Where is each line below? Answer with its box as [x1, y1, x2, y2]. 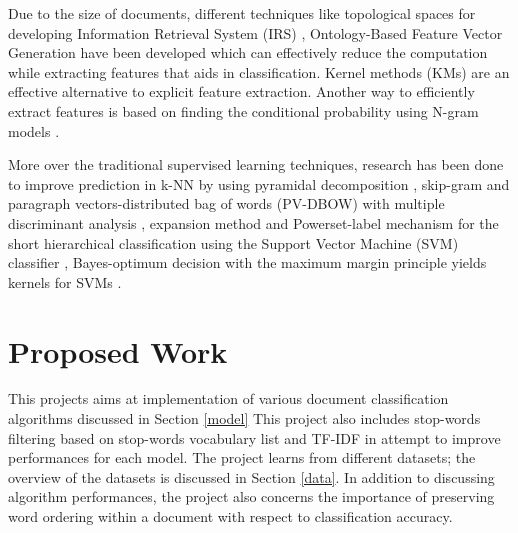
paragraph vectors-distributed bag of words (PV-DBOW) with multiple [8, 193, 445, 214]
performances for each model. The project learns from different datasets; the [8, 447, 476, 468]
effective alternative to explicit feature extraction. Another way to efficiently [8, 81, 475, 102]
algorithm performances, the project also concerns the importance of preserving [8, 486, 495, 507]
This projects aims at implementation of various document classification [8, 388, 449, 409]
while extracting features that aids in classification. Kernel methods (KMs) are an [8, 61, 510, 82]
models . [8, 120, 60, 141]
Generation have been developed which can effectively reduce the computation [8, 42, 488, 63]
